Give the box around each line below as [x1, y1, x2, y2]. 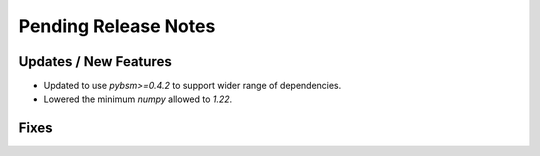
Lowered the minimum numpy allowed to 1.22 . [43, 93, 233, 105]
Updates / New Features [18, 53, 172, 70]
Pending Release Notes [18, 15, 216, 37]
